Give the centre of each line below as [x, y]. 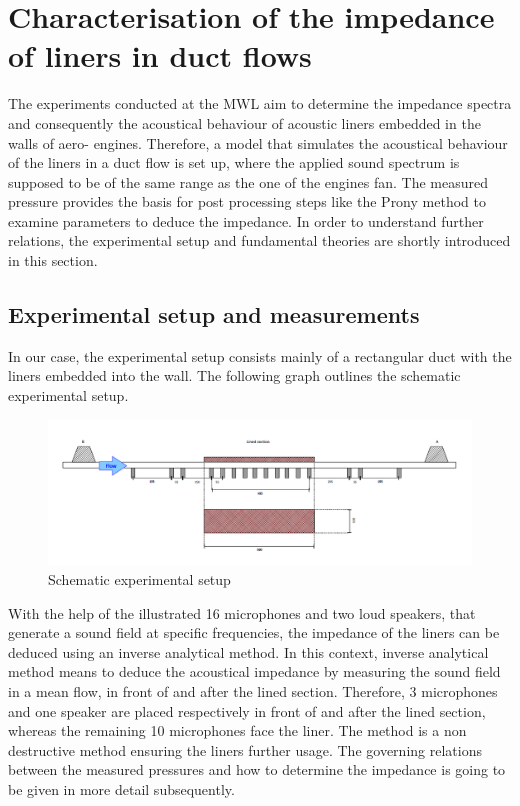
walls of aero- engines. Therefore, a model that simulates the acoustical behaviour [258, 142]
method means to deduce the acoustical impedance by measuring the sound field [254, 671]
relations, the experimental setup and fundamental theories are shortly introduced [259, 240]
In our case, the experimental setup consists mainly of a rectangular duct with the [260, 355]
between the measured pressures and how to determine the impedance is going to [257, 769]
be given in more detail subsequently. [121, 788]
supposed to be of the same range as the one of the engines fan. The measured [248, 181]
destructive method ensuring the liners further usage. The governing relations [245, 749]
